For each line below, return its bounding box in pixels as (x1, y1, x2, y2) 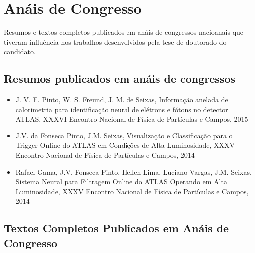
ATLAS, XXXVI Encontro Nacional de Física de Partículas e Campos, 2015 (15, 114, 248, 124)
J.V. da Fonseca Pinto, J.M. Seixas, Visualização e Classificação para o (15, 130, 233, 140)
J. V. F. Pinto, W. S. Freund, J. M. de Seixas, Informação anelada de (15, 94, 228, 105)
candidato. (4, 46, 36, 57)
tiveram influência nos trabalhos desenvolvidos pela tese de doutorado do (4, 36, 227, 47)
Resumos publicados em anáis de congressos (4, 71, 236, 86)
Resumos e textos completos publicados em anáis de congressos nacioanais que (4, 27, 244, 37)
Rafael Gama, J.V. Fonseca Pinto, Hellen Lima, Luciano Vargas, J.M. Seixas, (15, 166, 252, 177)
